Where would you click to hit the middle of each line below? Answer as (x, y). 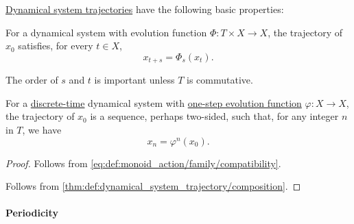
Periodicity (32, 213)
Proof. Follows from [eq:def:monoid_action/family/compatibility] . (143, 163)
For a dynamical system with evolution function (106, 32)
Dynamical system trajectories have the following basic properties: (145, 9)
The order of (32, 80)
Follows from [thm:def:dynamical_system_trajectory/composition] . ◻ (153, 186)
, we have (42, 130)
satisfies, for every (56, 46)
